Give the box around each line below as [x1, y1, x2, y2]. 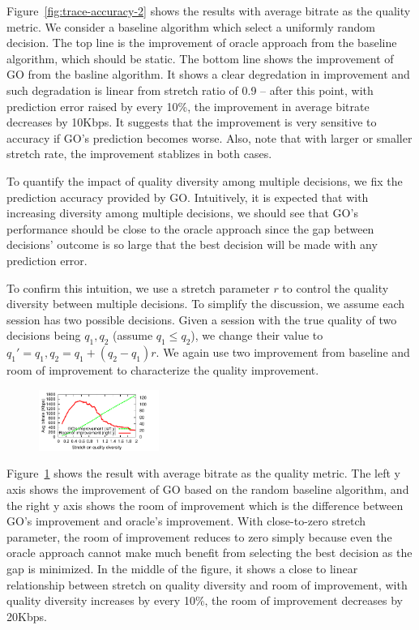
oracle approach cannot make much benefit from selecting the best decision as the [6, 544, 413, 561]
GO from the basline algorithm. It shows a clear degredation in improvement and [6, 66, 410, 83]
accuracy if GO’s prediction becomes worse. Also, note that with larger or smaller [6, 129, 413, 146]
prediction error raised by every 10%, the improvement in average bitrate [6, 97, 370, 114]
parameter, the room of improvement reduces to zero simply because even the [6, 528, 392, 545]
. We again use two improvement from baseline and [156, 344, 410, 361]
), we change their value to [190, 327, 323, 344]
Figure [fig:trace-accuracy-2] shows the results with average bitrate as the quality [6, 2, 411, 19]
